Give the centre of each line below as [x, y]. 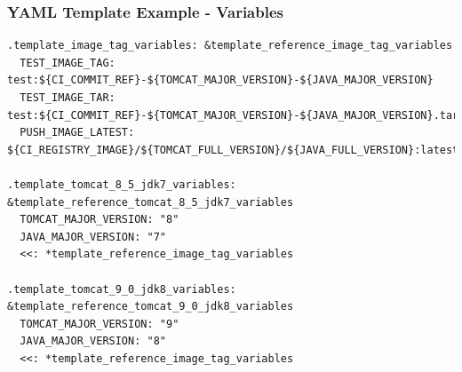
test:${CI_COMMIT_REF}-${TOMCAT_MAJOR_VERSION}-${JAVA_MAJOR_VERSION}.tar [233, 115]
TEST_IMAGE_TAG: [68, 63]
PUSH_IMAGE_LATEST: [77, 133]
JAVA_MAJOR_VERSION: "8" [93, 341]
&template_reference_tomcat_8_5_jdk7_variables [151, 202]
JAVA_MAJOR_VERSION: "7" [93, 237]
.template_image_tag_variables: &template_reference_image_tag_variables [230, 46]
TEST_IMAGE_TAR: [68, 98]
